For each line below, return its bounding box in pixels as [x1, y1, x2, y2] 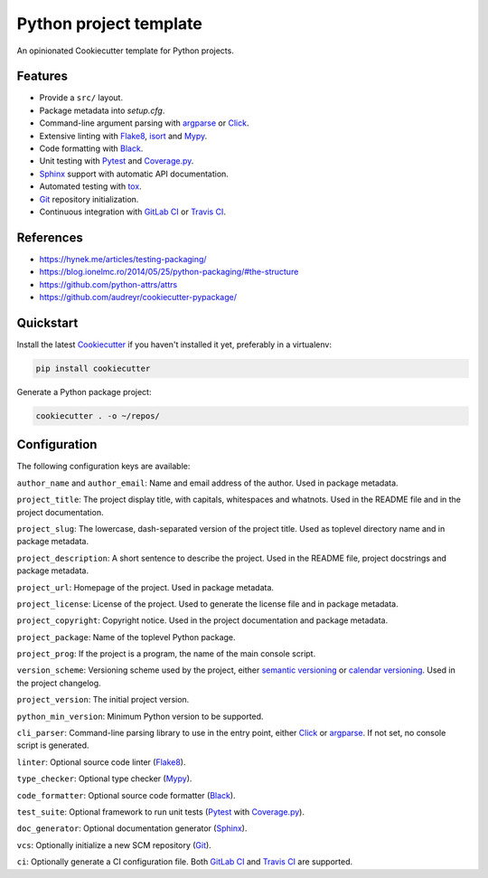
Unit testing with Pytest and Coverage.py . [39, 156, 194, 166]
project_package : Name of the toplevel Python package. [16, 631, 236, 642]
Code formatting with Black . [39, 143, 144, 154]
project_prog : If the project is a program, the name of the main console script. [16, 648, 316, 659]
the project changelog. [16, 677, 101, 688]
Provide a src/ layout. [39, 92, 124, 103]
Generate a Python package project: [16, 386, 152, 397]
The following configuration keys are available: [16, 461, 191, 472]
